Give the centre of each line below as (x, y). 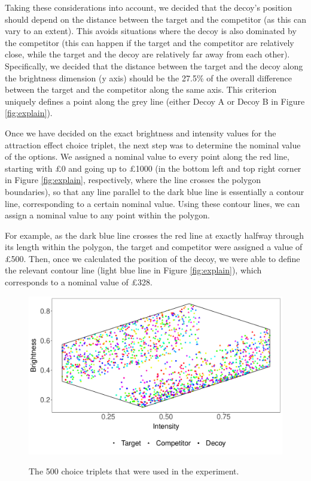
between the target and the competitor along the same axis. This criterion (141, 89)
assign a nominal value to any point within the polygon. (107, 215)
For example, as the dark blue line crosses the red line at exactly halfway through (155, 235)
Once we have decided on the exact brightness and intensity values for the (141, 133)
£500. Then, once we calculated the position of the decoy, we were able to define (153, 258)
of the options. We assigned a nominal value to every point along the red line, (147, 156)
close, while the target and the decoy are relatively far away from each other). (147, 54)
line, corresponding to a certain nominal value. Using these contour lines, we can (153, 203)
